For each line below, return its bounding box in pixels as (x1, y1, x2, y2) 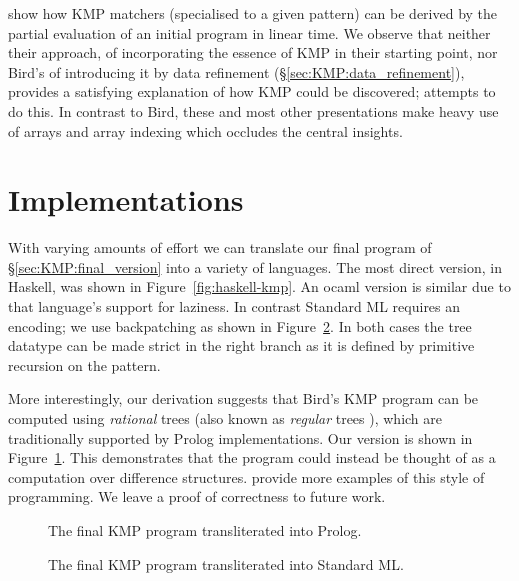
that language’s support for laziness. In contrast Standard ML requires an (8, 296, 461, 317)
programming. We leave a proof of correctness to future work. (8, 486, 386, 507)
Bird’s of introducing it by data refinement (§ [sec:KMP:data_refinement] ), (8, 61, 465, 82)
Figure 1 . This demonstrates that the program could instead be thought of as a (8, 447, 496, 468)
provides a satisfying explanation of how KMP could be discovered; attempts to (8, 81, 496, 102)
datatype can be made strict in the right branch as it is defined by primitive (8, 335, 475, 356)
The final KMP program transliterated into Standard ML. (48, 553, 404, 574)
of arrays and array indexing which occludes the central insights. (8, 120, 403, 141)
